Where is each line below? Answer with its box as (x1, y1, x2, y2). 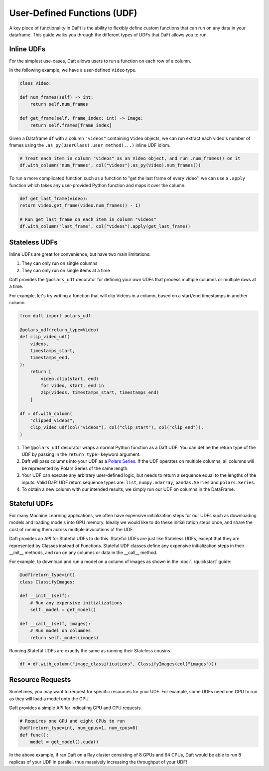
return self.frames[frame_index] (30, 122, 112, 128)
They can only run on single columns (21, 260, 98, 266)
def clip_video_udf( (19, 334, 70, 340)
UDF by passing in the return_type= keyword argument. (21, 451, 141, 457)
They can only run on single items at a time (21, 267, 110, 273)
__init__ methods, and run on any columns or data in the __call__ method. (9, 549, 158, 556)
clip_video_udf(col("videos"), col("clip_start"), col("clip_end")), (30, 424, 204, 430)
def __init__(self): (19, 593, 70, 598)
